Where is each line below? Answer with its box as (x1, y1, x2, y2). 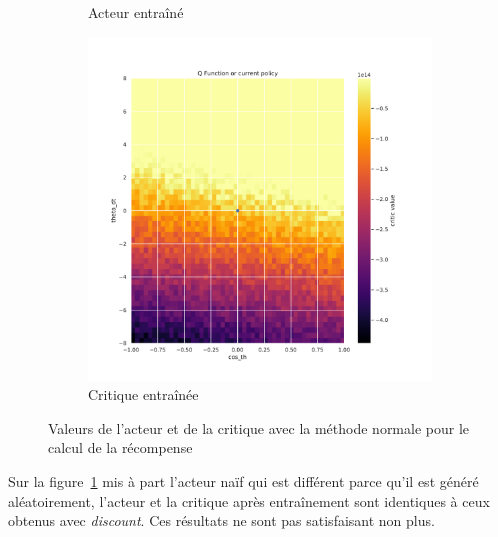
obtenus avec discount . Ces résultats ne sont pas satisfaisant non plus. (8, 510, 435, 531)
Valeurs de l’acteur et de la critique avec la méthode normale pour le (48, 417, 470, 438)
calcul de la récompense (48, 437, 193, 458)
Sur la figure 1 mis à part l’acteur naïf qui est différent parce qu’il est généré (8, 470, 479, 491)
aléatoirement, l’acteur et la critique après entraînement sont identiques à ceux (8, 490, 490, 511)
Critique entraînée (88, 384, 199, 405)
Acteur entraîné (88, 2, 184, 22)
